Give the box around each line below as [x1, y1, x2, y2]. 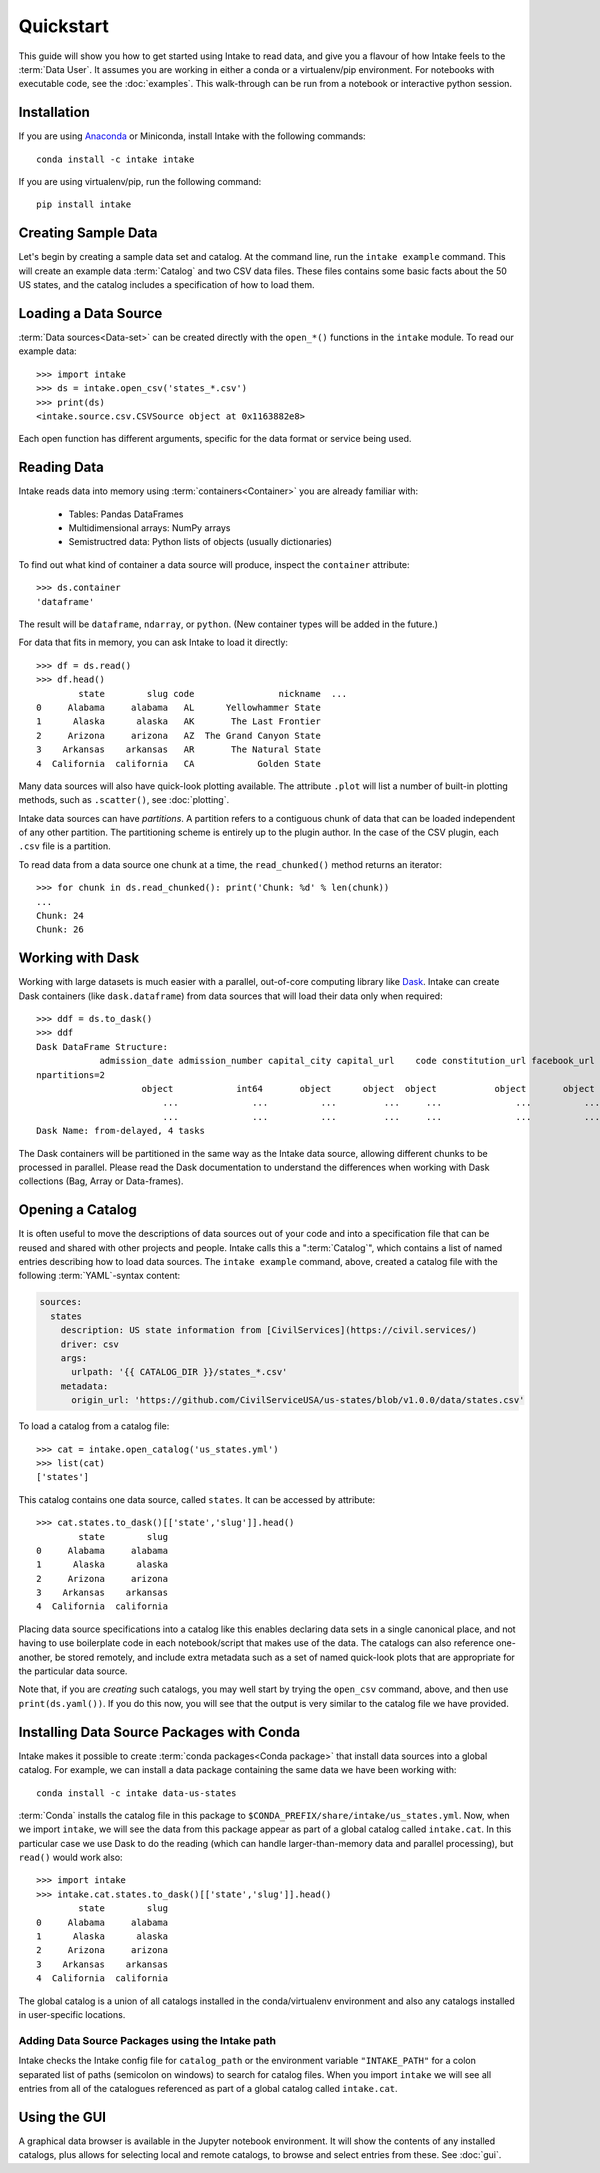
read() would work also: [18, 1851, 124, 1864]
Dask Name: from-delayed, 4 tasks [36, 1125, 205, 1137]
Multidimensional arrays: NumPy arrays [68, 522, 231, 534]
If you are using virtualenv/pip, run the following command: [18, 176, 262, 188]
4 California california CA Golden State [36, 758, 322, 769]
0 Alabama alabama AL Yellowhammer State [36, 701, 322, 713]
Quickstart [18, 15, 110, 37]
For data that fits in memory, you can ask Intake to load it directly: [18, 636, 289, 649]
